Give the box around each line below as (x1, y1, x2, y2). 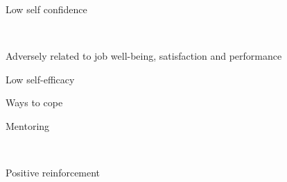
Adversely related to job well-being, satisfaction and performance (6, 49, 282, 63)
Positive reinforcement (6, 165, 101, 180)
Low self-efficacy (6, 72, 75, 86)
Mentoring (6, 118, 50, 133)
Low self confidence (6, 2, 87, 16)
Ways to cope (6, 95, 63, 110)
